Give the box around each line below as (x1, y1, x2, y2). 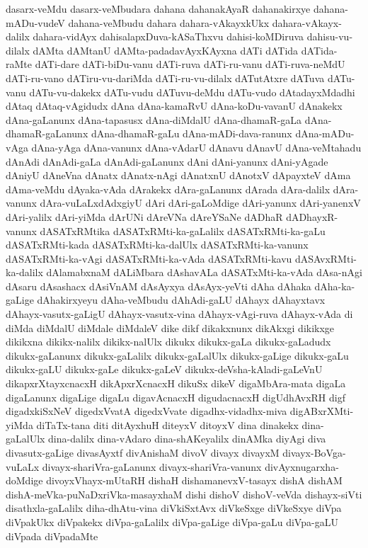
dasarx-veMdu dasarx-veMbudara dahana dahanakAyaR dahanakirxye (6, 1, 311, 16)
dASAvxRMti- (294, 251, 357, 266)
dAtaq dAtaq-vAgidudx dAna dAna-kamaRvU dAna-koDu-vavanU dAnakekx (6, 98, 343, 113)
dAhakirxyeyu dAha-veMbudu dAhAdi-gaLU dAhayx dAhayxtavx (37, 292, 326, 307)
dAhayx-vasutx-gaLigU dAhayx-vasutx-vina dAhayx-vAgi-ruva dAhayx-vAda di (6, 307, 353, 321)
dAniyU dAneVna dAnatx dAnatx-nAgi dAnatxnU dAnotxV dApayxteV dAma (6, 168, 351, 183)
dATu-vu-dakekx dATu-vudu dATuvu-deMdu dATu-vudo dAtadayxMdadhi (29, 84, 355, 99)
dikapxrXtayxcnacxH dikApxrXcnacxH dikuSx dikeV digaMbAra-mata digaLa (6, 376, 346, 391)
